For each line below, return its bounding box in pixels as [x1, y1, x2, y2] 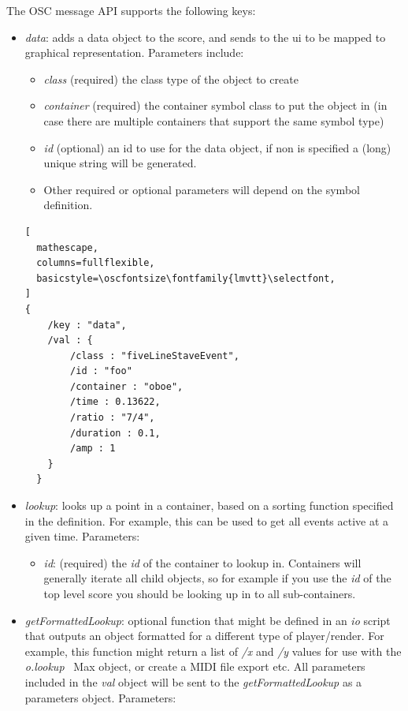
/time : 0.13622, [70, 396, 161, 408]
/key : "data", [47, 319, 127, 331]
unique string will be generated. [43, 155, 197, 171]
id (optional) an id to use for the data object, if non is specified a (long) [43, 139, 391, 155]
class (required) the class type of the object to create [43, 70, 299, 87]
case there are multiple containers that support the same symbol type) [43, 112, 384, 129]
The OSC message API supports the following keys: [6, 2, 256, 18]
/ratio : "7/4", [70, 412, 155, 424]
